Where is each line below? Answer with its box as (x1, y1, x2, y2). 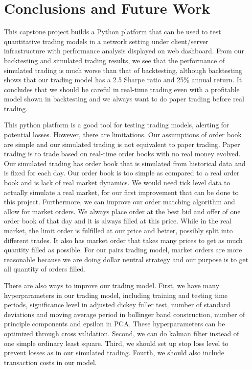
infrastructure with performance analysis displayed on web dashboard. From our (4, 46, 244, 56)
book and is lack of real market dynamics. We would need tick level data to (4, 177, 230, 188)
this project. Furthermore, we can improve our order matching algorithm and (4, 197, 235, 207)
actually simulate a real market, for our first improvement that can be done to (4, 187, 239, 197)
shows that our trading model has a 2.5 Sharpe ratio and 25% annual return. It (4, 74, 242, 85)
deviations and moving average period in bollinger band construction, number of (4, 309, 245, 319)
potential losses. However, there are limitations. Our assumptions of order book (4, 129, 242, 140)
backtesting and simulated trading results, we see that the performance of (4, 55, 225, 65)
